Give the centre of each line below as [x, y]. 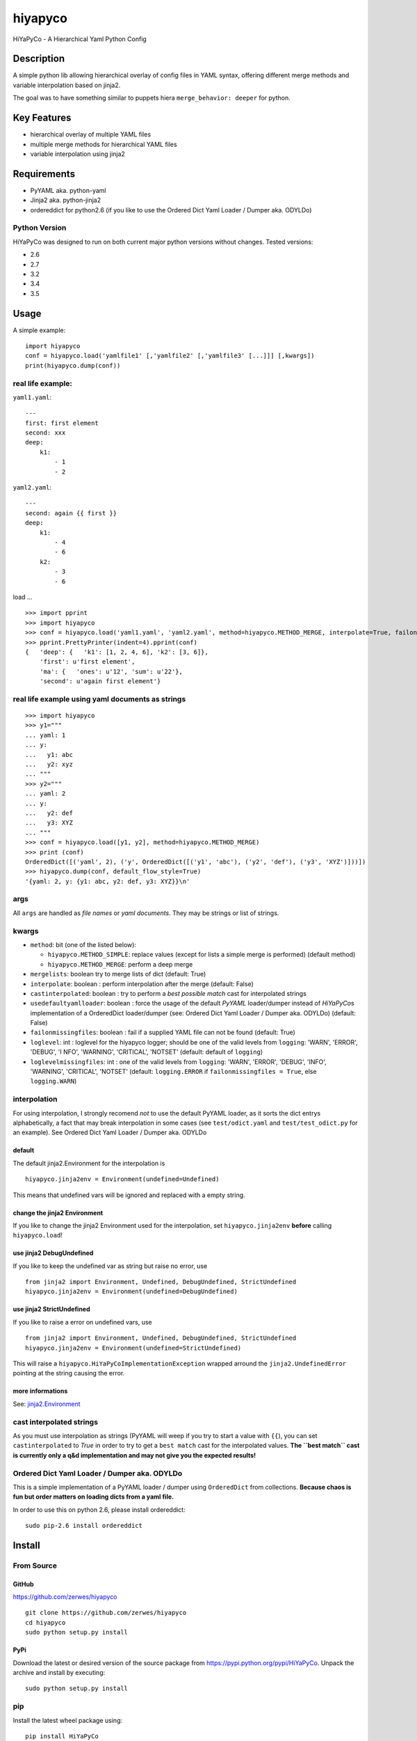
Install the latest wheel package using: [68, 1720]
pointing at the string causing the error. [69, 1373]
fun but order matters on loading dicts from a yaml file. [93, 1497]
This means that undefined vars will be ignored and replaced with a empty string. [129, 1195]
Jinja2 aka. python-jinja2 [65, 200]
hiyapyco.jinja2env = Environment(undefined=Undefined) [122, 1179]
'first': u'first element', [87, 662]
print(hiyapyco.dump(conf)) [73, 365]
